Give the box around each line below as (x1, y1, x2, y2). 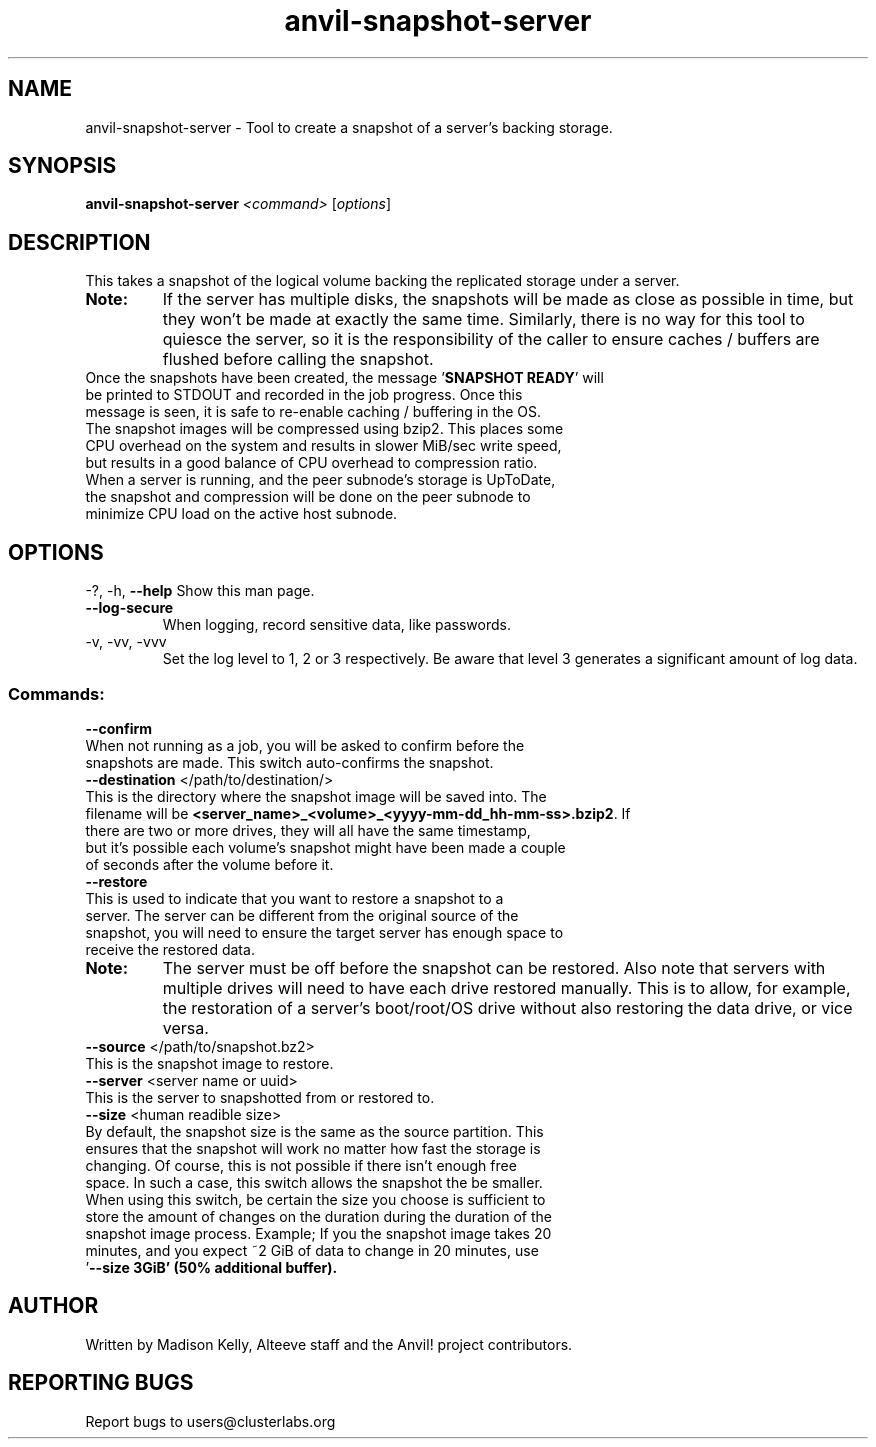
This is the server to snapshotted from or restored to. (85, 1088, 435, 1106)
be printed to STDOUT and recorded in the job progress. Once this (85, 386, 523, 404)
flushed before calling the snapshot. (162, 349, 434, 370)
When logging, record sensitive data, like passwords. (162, 616, 511, 634)
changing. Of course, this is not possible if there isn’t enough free (85, 1156, 517, 1174)
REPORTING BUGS (8, 1370, 194, 1396)
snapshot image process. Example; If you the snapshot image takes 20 (85, 1224, 552, 1242)
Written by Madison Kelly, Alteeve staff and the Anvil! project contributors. (85, 1335, 573, 1353)
